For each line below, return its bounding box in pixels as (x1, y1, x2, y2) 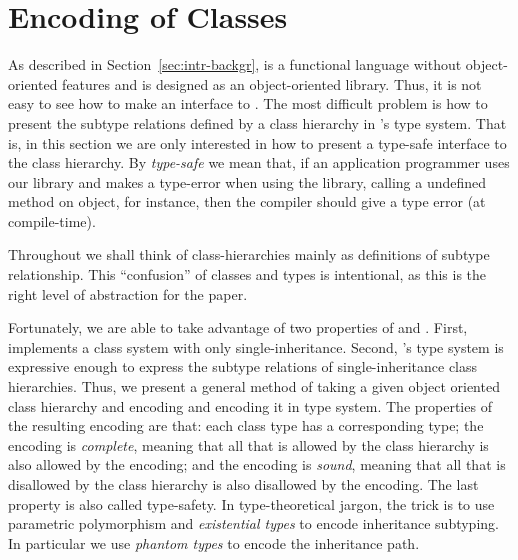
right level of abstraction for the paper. (8, 283, 248, 304)
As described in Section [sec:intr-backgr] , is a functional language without (8, 54, 462, 75)
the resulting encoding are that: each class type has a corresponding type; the (8, 415, 484, 436)
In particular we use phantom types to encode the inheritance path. (8, 532, 420, 553)
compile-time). (8, 210, 96, 231)
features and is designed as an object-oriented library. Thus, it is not (62, 73, 482, 94)
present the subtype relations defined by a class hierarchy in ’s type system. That (8, 112, 507, 133)
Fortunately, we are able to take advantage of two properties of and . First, (8, 317, 468, 338)
